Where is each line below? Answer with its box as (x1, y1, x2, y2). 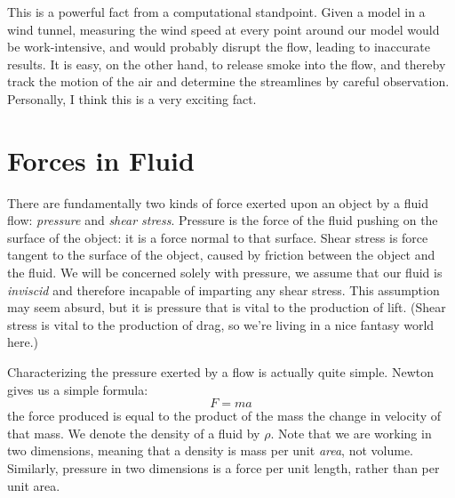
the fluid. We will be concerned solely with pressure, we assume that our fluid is (7, 263, 443, 282)
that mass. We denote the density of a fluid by (7, 423, 260, 442)
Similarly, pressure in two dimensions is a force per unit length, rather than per (7, 459, 440, 477)
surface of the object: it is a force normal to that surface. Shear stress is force (7, 228, 428, 246)
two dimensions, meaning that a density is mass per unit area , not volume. (7, 441, 414, 460)
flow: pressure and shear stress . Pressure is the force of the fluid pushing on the (7, 211, 438, 229)
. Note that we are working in (270, 423, 432, 442)
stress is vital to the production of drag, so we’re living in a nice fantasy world (7, 315, 435, 333)
